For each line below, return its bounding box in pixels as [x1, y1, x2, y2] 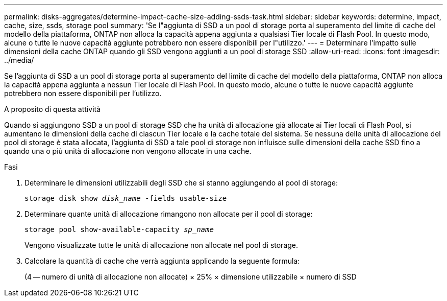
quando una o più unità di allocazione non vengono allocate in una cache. [4, 147, 252, 155]
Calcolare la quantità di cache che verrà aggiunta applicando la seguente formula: [24, 257, 300, 265]
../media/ [4, 56, 34, 64]
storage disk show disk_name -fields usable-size [24, 194, 227, 202]
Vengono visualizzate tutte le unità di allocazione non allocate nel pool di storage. [24, 241, 299, 249]
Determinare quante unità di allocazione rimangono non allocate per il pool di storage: [24, 210, 313, 218]
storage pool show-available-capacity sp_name [24, 225, 214, 234]
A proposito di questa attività [4, 105, 101, 113]
